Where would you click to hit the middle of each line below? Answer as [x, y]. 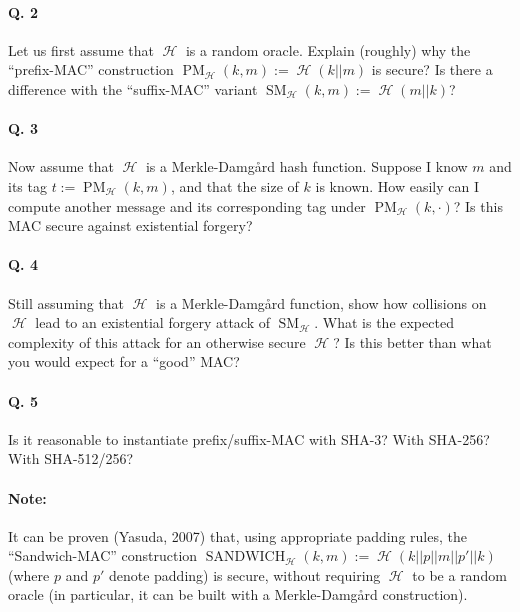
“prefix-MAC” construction [91, 69]
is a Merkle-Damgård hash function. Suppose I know [306, 166]
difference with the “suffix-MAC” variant [133, 88]
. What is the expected [384, 322]
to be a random [459, 574]
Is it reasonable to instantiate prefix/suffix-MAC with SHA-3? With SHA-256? [249, 438]
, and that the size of [234, 185]
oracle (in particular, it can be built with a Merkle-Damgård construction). [238, 594]
